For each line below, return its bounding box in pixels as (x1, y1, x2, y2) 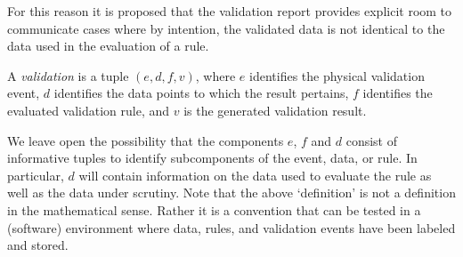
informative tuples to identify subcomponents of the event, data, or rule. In (7, 149, 418, 167)
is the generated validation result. (183, 100, 367, 119)
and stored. (7, 236, 69, 254)
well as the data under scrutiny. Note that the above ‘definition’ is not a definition (7, 183, 456, 202)
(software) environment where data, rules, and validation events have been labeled (7, 218, 456, 237)
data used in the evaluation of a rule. (7, 36, 209, 55)
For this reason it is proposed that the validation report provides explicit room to (7, 2, 452, 20)
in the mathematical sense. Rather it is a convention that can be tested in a (7, 200, 421, 219)
